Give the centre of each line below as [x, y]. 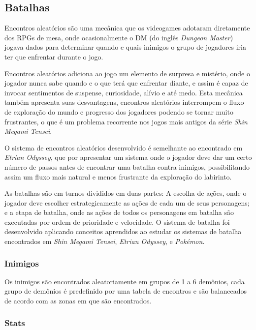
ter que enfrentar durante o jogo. [54, 56]
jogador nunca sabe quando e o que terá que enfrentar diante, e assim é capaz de [126, 83]
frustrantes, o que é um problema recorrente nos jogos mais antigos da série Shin [126, 121]
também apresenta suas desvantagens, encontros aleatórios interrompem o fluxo [124, 102]
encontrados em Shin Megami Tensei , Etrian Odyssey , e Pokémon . [105, 241]
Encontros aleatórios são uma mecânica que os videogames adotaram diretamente [127, 28]
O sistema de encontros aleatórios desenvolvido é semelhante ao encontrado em [124, 147]
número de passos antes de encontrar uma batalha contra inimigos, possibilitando [127, 166]
